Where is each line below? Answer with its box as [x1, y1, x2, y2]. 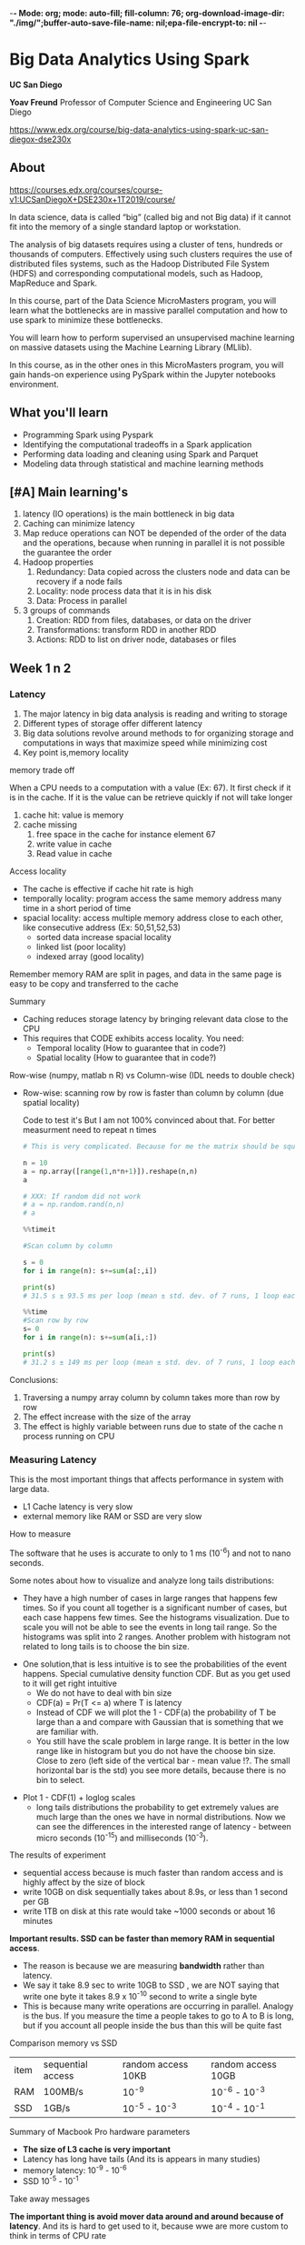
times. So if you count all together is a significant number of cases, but [22, 1602, 288, 1613]
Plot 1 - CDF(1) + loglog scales [22, 1791, 136, 1803]
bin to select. [35, 1774, 85, 1785]
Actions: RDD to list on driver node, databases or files [35, 634, 237, 645]
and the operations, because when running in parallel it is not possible [22, 537, 286, 548]
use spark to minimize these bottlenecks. [9, 314, 163, 326]
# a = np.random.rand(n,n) [22, 1200, 125, 1209]
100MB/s [43, 2085, 84, 2098]
